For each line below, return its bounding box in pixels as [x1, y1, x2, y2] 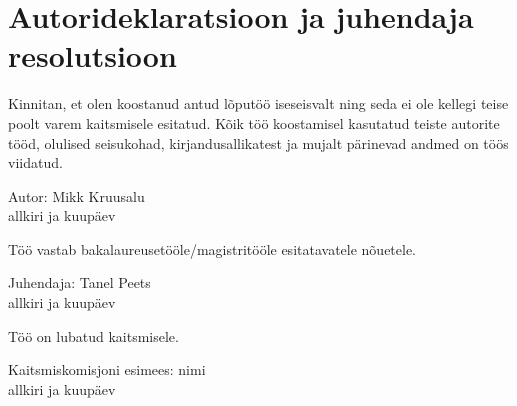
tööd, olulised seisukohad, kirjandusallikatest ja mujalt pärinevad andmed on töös [8, 132, 509, 153]
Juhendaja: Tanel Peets [8, 272, 151, 293]
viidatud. [8, 152, 63, 173]
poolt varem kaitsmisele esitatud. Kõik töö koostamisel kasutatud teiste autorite [8, 112, 500, 133]
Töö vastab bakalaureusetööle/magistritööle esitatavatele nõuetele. [8, 238, 417, 259]
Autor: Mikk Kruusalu [8, 185, 145, 206]
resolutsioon [8, 35, 177, 76]
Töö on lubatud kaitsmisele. [8, 325, 179, 346]
